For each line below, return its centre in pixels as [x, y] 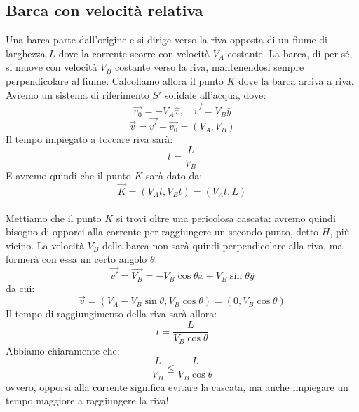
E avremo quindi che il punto [68, 176]
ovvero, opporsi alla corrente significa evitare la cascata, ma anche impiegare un [177, 386]
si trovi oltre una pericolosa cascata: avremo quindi [226, 218]
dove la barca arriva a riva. [296, 80]
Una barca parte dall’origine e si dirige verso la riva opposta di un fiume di [167, 40]
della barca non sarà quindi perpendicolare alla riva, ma [222, 245]
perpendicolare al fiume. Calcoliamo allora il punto [115, 80]
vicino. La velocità [45, 245]
